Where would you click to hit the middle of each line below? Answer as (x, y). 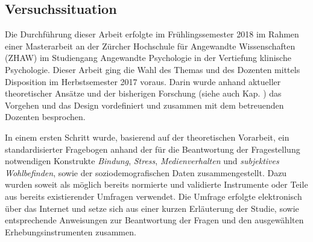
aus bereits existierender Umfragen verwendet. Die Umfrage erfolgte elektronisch (153, 196)
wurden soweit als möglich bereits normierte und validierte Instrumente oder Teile (156, 184)
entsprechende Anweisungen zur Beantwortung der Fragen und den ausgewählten (154, 220)
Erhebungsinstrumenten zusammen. (71, 231)
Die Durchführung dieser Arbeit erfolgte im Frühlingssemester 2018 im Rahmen (152, 34)
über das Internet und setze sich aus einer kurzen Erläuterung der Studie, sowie (152, 208)
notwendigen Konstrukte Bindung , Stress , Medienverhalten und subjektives (142, 161)
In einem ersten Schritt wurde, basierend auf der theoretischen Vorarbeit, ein (147, 137)
